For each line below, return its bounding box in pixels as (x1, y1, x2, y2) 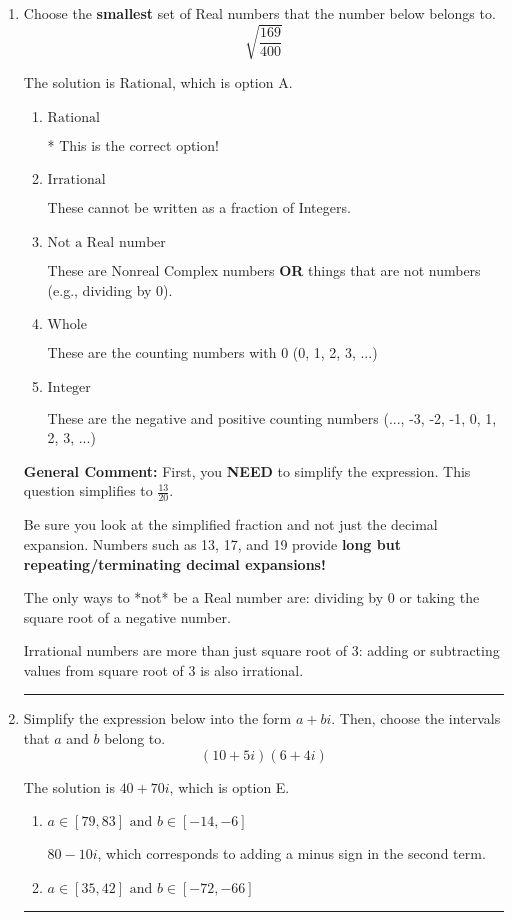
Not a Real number (47, 235, 166, 250)
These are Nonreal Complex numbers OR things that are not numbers (47, 259, 481, 280)
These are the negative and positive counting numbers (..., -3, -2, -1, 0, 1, (47, 407, 497, 428)
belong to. (104, 728, 166, 749)
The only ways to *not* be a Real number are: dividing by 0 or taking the (23, 587, 480, 608)
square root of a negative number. (23, 606, 231, 627)
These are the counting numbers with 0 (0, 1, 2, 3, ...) (47, 342, 378, 363)
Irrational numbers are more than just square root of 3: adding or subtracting (23, 640, 500, 661)
